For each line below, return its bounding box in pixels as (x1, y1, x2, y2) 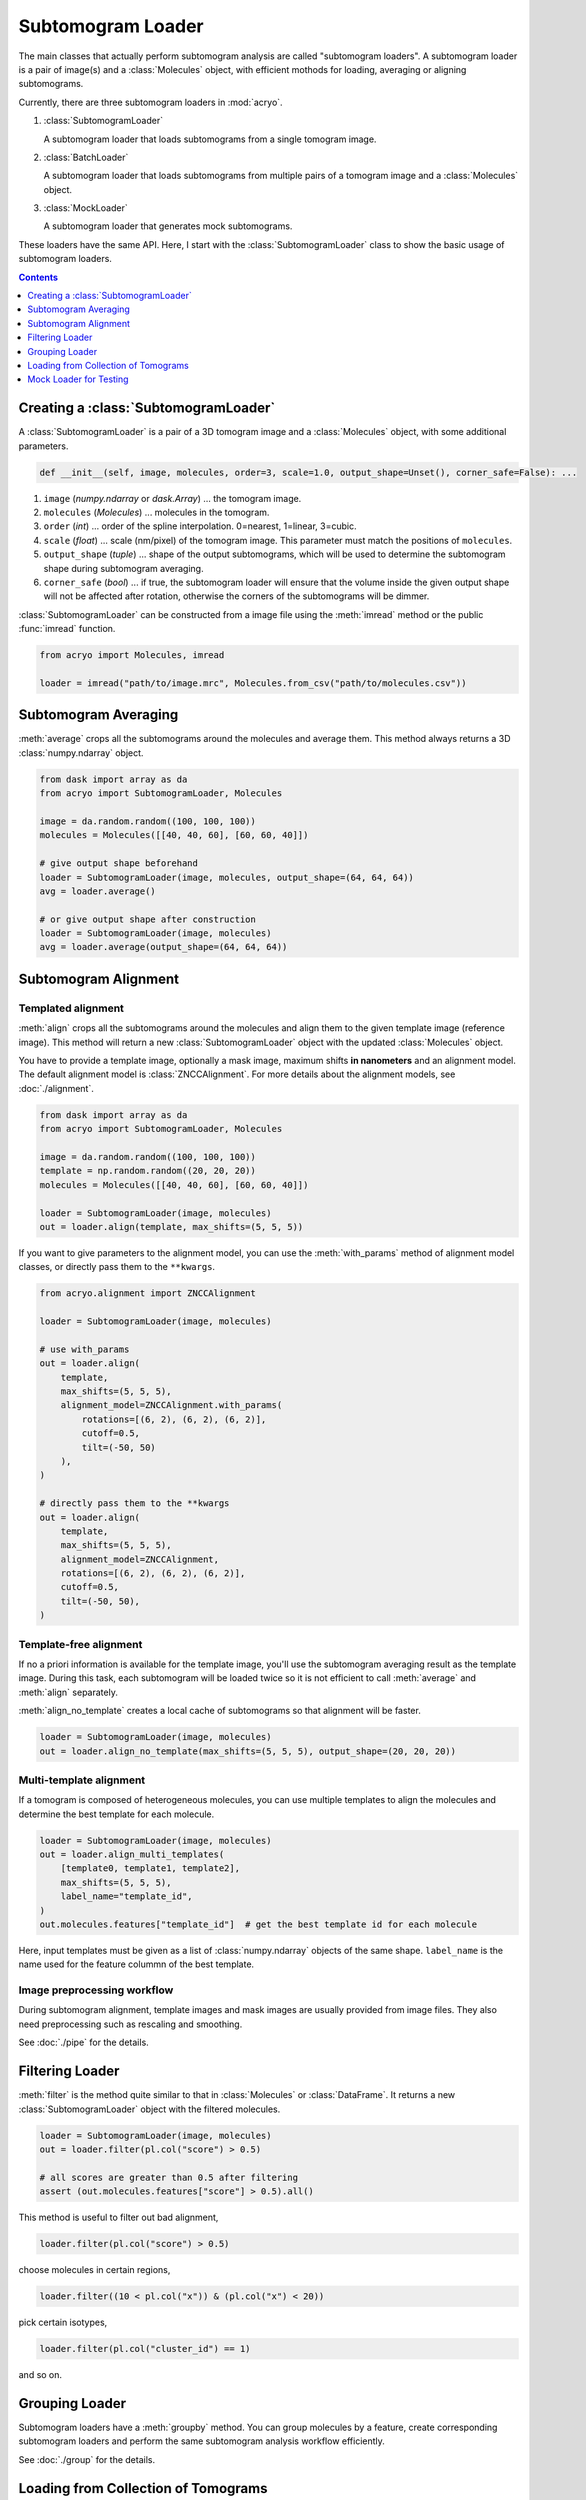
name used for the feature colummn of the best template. (18, 1958, 255, 1970)
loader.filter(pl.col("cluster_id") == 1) (39, 2343, 251, 2355)
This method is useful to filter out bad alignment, (18, 2211, 219, 2224)
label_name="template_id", (60, 1891, 194, 1902)
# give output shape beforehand (39, 858, 199, 869)
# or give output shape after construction (39, 913, 257, 925)
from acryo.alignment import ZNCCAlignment (39, 1288, 257, 1299)
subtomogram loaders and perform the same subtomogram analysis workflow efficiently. (18, 2435, 385, 2447)
